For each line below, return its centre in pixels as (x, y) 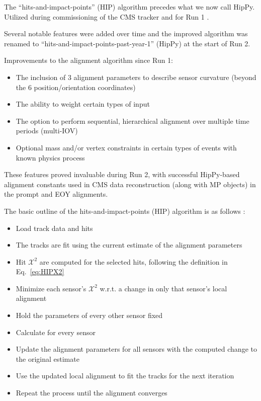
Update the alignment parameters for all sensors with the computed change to (136, 349)
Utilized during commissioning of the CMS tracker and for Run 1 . (107, 16)
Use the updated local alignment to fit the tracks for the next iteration (125, 376)
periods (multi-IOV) (47, 131)
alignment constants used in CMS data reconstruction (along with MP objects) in (130, 184)
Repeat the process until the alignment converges (92, 393)
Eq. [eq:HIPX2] (40, 271)
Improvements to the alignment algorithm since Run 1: (89, 60)
